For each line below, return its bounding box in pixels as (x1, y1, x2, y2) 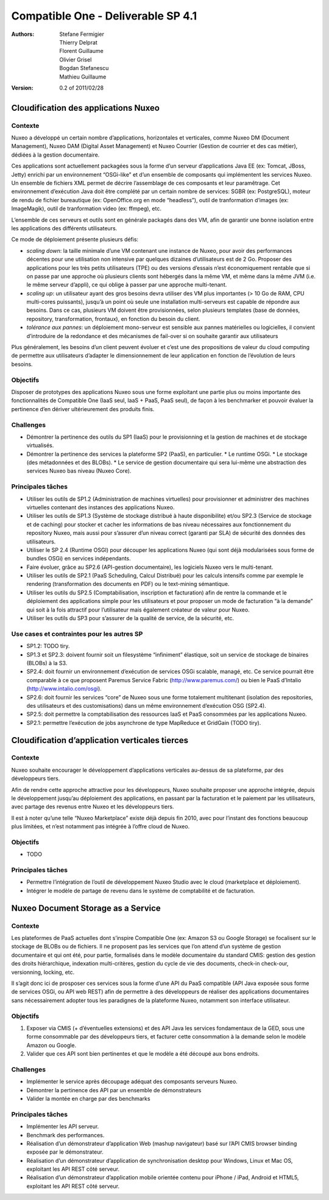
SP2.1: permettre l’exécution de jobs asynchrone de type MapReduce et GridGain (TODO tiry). (26, 719, 261, 726)
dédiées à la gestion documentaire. (11, 151, 100, 158)
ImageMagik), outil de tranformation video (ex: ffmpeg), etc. (11, 205, 161, 213)
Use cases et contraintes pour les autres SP (11, 629, 143, 638)
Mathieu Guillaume (59, 73, 107, 80)
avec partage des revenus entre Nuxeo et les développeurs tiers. (11, 803, 174, 810)
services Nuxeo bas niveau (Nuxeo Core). (26, 467, 132, 475)
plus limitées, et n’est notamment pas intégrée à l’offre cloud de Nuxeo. (11, 823, 190, 830)
